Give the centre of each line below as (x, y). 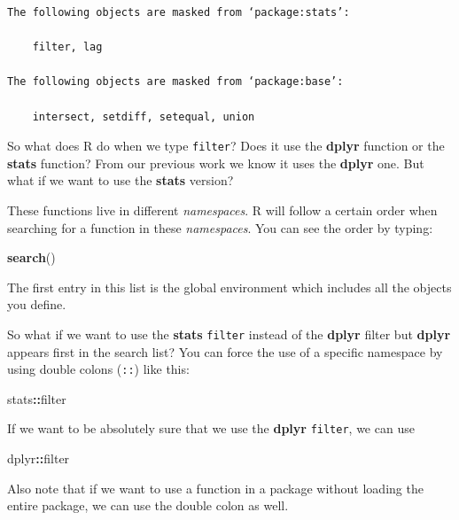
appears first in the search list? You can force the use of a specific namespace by (225, 351)
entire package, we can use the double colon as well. (148, 505)
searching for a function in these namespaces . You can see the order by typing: (220, 227)
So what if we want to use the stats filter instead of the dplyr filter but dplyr (229, 334)
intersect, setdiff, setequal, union (144, 116)
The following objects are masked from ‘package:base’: (175, 82)
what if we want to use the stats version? (121, 180)
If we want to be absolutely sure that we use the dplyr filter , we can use (211, 428)
